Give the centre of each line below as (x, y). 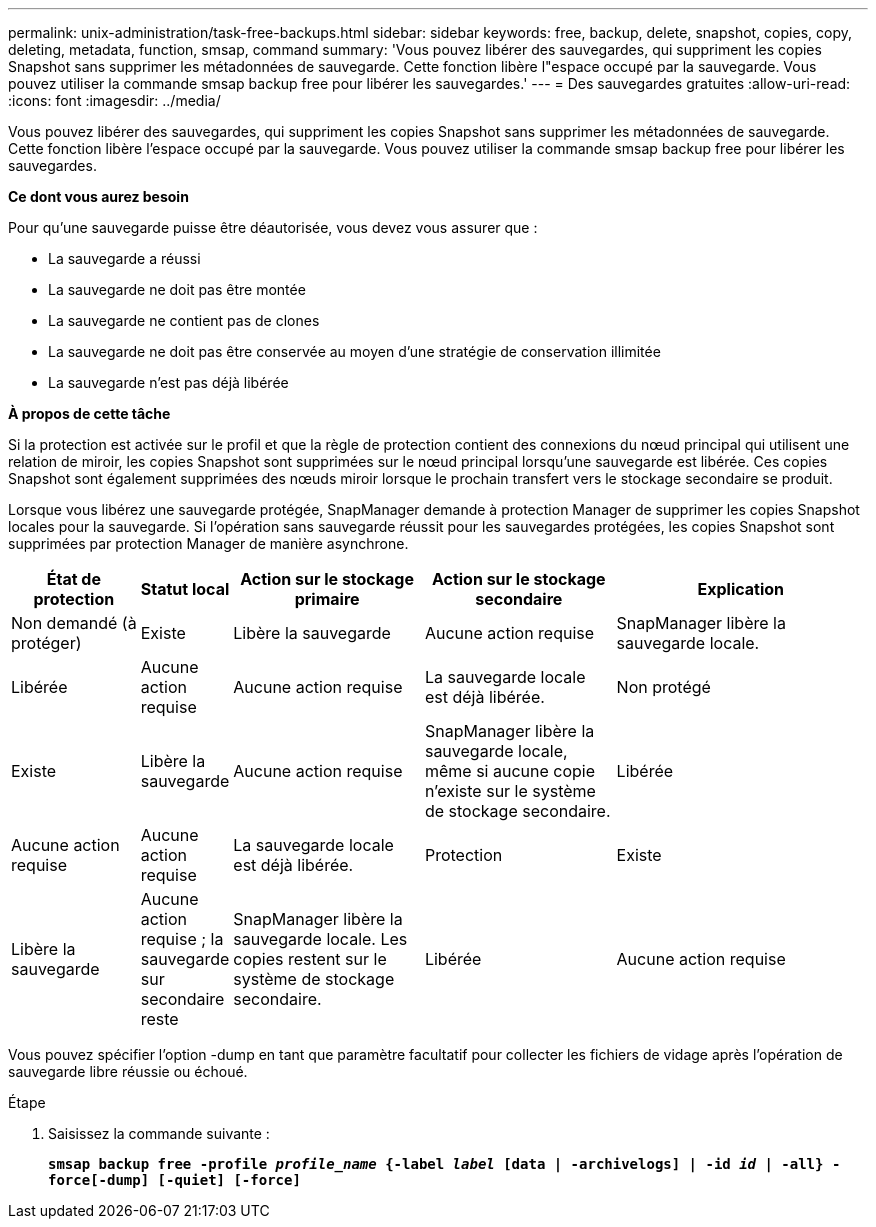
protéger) (46, 643)
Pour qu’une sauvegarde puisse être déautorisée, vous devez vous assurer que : (273, 227)
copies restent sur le (310, 959)
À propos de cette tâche (89, 413)
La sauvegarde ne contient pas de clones (184, 320)
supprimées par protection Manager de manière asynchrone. (208, 543)
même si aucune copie (510, 771)
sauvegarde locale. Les (320, 939)
